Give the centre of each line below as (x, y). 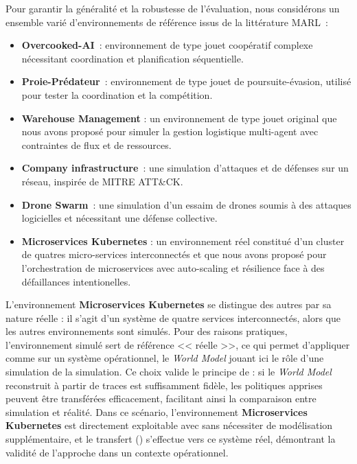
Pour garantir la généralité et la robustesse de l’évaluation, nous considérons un (173, 8)
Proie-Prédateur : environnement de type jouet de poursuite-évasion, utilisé (186, 81)
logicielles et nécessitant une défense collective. (119, 218)
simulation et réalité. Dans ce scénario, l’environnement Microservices (157, 411)
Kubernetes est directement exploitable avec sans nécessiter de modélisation (169, 425)
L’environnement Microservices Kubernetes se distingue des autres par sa (169, 304)
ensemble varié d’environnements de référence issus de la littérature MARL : (167, 22)
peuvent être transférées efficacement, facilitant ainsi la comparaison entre (161, 398)
